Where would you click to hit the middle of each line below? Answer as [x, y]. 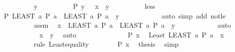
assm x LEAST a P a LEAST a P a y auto [132, 25]
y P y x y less [94, 6]
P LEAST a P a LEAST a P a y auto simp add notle [115, 15]
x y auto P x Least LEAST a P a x [132, 34]
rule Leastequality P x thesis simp [106, 44]
